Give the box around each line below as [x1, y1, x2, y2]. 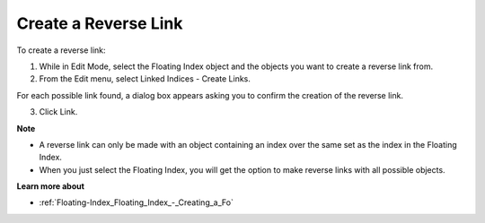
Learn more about [16, 181, 85, 192]
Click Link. [39, 107, 78, 117]
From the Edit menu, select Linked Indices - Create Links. [39, 73, 251, 84]
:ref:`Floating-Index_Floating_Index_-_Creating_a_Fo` [39, 197, 234, 208]
